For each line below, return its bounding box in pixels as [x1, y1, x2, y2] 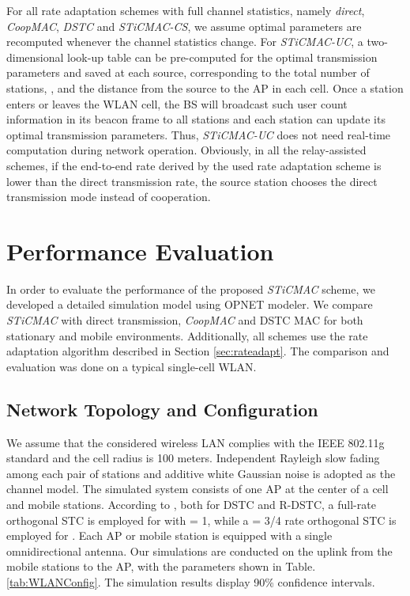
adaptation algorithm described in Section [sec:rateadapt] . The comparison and [6, 343, 389, 359]
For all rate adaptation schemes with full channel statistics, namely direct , [6, 2, 365, 18]
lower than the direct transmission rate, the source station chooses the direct [6, 173, 378, 189]
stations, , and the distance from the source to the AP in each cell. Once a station [6, 79, 404, 96]
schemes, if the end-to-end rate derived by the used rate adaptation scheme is [6, 157, 382, 173]
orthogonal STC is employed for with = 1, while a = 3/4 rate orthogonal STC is [6, 511, 397, 528]
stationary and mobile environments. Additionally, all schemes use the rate [6, 327, 368, 344]
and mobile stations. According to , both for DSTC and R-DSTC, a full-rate [6, 495, 376, 512]
